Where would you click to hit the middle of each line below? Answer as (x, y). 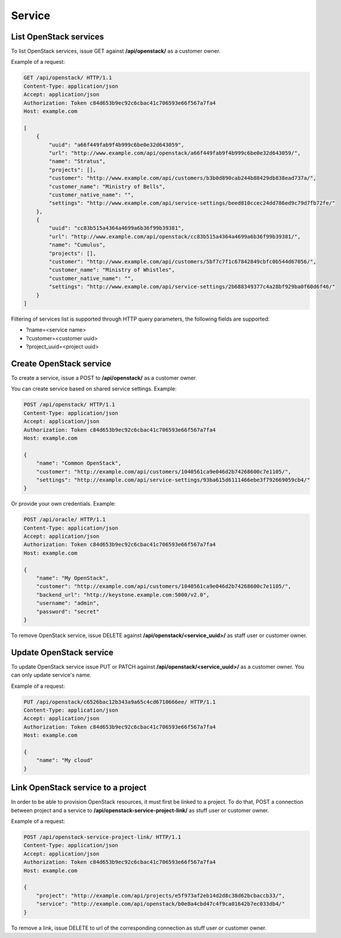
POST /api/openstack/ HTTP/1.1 (70, 405)
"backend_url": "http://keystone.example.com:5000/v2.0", (123, 595)
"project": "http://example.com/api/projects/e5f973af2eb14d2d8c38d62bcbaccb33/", (161, 895)
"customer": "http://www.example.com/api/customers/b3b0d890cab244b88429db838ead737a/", (182, 178)
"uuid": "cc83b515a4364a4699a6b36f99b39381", (116, 228)
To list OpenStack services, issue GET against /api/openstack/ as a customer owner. (116, 51)
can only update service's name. (51, 675)
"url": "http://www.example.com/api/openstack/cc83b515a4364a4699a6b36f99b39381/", (175, 236)
